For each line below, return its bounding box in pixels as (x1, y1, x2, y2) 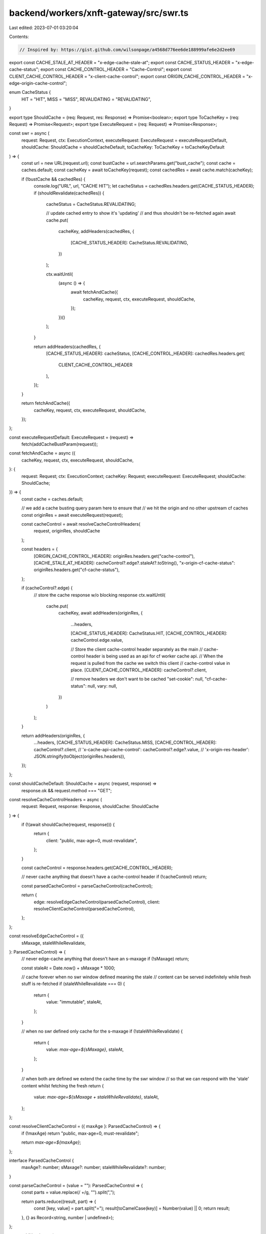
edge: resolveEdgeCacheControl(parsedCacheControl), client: (33, 899, 160, 905)
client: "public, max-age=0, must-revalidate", (46, 837, 137, 844)
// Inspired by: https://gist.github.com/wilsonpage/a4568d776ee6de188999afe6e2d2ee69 (19, 47, 235, 52)
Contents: (9, 34, 29, 39)
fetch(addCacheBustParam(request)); (21, 441, 98, 447)
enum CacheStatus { (9, 89, 51, 95)
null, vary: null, (87, 683, 118, 689)
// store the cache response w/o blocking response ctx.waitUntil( (33, 592, 166, 598)
